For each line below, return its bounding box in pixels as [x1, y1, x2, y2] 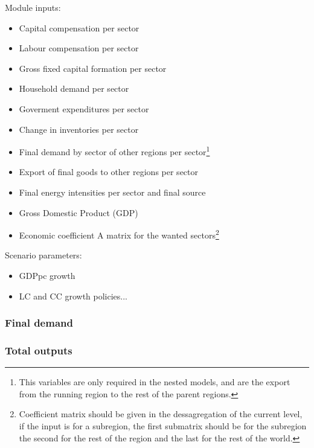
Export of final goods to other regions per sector [19, 165, 198, 178]
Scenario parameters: [5, 249, 82, 261]
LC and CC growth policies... [19, 289, 127, 302]
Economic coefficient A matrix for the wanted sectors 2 [19, 227, 219, 241]
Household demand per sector [19, 82, 129, 95]
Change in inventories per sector [19, 123, 139, 135]
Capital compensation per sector [19, 21, 139, 34]
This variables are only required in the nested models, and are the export [19, 376, 290, 388]
